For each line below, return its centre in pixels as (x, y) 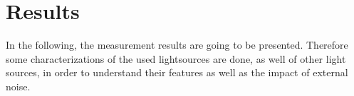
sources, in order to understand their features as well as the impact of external (177, 72)
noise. (18, 86)
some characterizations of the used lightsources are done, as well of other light (176, 58)
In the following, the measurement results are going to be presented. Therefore (177, 45)
